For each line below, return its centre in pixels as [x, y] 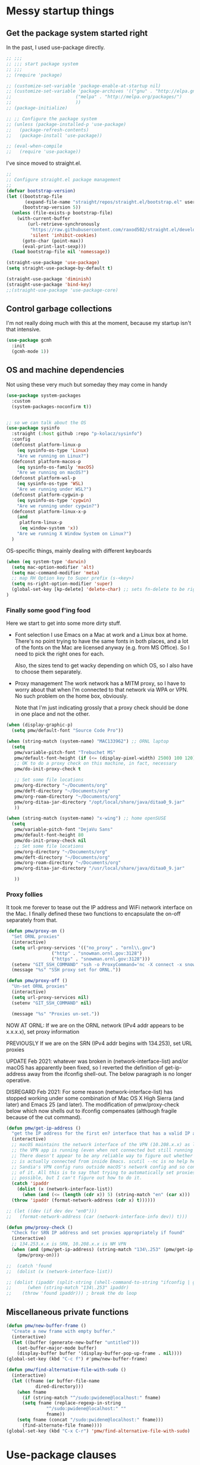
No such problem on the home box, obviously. [71, 696]
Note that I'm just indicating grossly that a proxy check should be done [101, 708]
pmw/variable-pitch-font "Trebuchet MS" [65, 752]
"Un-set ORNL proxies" [40, 986]
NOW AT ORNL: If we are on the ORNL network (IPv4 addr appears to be [95, 1025]
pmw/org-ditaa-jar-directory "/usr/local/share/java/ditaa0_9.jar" [99, 868]
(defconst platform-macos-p [46, 461]
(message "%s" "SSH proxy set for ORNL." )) [66, 970]
